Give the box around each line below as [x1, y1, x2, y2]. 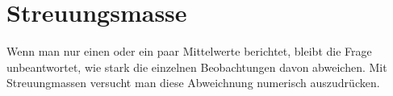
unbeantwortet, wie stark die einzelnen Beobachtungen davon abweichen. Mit [6, 58, 387, 75]
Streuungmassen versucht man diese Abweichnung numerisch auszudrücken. [6, 74, 380, 91]
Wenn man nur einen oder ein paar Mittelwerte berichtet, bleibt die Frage [6, 43, 372, 60]
